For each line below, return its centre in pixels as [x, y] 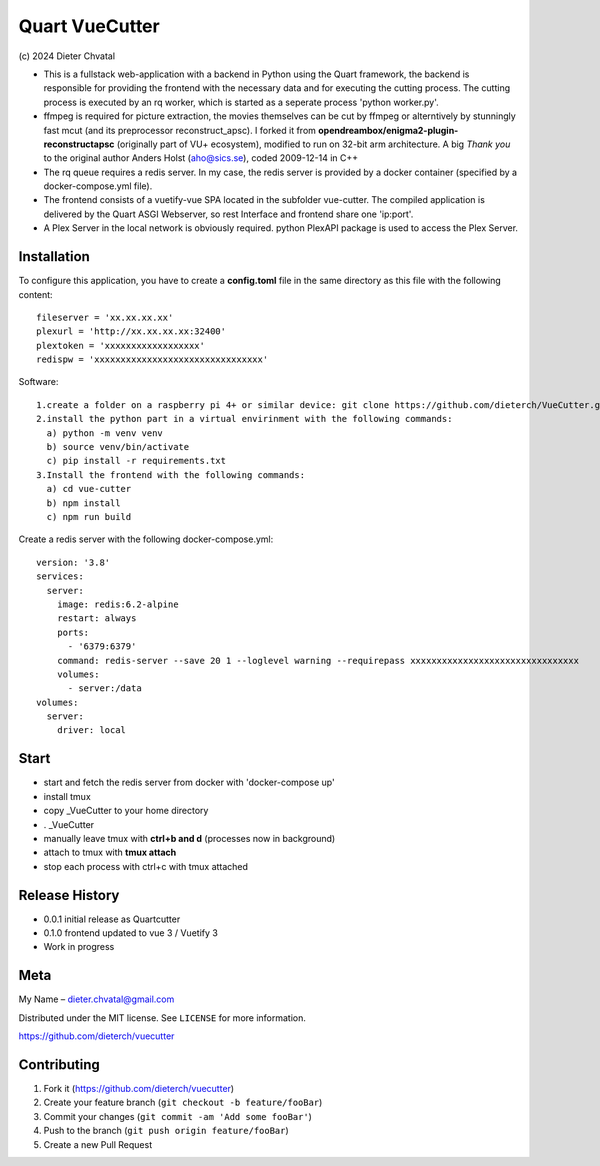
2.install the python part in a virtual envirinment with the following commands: [244, 419]
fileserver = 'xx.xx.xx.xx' [105, 317]
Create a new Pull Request [98, 1144]
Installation [54, 256]
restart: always [96, 618]
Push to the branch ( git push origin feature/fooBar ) [166, 1131]
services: [60, 576]
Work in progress [79, 947]
